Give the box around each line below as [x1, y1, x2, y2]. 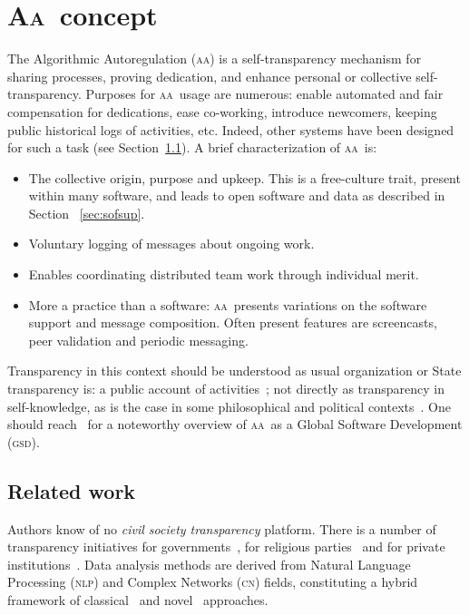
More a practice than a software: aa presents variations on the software [28, 295, 427, 314]
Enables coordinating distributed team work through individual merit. [28, 265, 419, 284]
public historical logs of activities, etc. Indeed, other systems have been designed [7, 120, 454, 139]
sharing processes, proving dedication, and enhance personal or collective [7, 66, 412, 85]
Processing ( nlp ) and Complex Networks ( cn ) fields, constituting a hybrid [7, 572, 418, 591]
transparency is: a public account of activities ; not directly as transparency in [7, 379, 445, 398]
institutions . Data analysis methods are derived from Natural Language [7, 554, 411, 573]
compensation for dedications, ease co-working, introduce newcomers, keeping [7, 102, 437, 121]
